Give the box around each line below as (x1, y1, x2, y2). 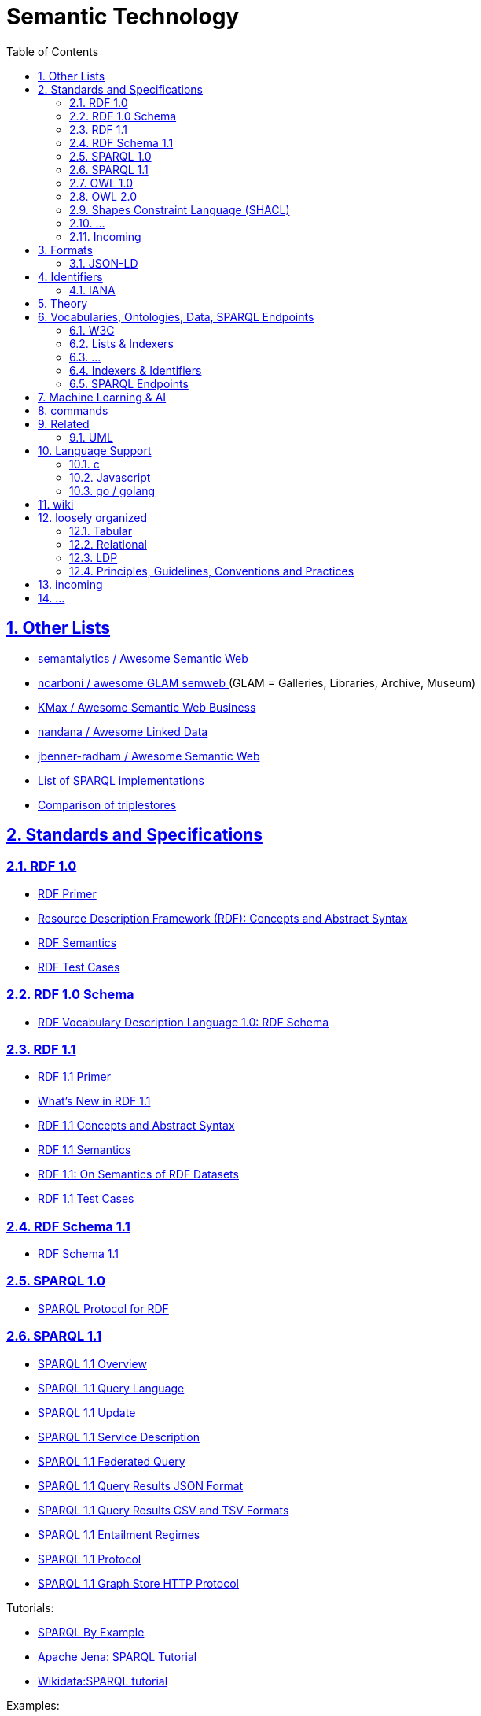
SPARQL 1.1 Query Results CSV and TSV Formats (38, 1503, 289, 1517)
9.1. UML (69, 430, 113, 444)
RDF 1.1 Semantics (38, 1143, 131, 1157)
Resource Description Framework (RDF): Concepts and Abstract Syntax (38, 911, 408, 925)
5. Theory (38, 296, 88, 310)
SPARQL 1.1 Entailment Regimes (38, 1527, 200, 1541)
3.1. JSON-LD (69, 256, 138, 270)
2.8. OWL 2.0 (69, 189, 137, 203)
